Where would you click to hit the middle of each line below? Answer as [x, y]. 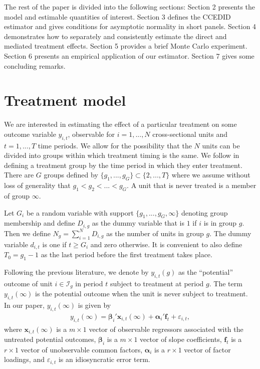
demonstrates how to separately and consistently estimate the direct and [115, 36]
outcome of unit [28, 283]
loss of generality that [37, 185]
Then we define [27, 233]
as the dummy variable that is [138, 223]
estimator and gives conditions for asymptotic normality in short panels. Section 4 [130, 26]
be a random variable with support [80, 212]
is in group [220, 223]
